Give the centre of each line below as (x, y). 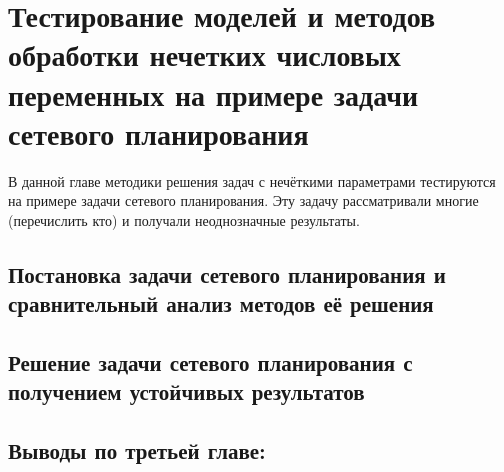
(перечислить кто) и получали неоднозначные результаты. (184, 219)
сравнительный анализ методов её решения (221, 303)
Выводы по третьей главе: (137, 450)
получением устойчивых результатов (186, 391)
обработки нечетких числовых (204, 54)
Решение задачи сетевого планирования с (210, 362)
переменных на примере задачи (213, 93)
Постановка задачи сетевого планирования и (227, 273)
